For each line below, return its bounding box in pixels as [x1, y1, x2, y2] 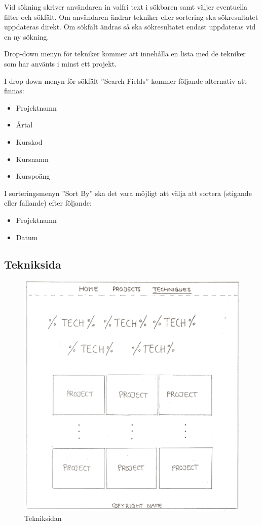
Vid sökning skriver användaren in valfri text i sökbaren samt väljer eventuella [4, 2, 248, 12]
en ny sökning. [4, 31, 49, 42]
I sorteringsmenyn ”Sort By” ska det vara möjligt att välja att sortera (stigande [4, 187, 252, 198]
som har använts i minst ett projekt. [4, 58, 117, 69]
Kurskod [16, 136, 43, 147]
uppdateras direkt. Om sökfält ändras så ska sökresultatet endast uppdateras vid [4, 21, 256, 32]
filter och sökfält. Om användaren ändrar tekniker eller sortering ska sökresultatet [4, 11, 258, 22]
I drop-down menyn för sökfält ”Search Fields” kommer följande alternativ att [4, 75, 247, 86]
